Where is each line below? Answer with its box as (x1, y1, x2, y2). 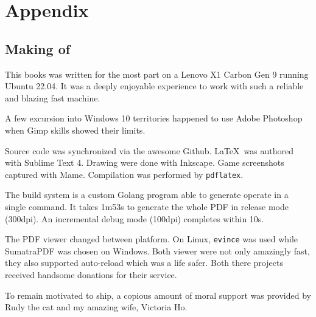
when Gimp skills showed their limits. (5, 123, 146, 136)
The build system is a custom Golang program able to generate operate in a (5, 188, 289, 201)
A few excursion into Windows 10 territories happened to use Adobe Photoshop (5, 112, 303, 124)
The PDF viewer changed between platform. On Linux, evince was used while (5, 233, 298, 245)
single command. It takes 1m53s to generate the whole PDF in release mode (5, 200, 289, 213)
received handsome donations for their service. (5, 268, 177, 281)
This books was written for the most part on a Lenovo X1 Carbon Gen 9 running (5, 67, 309, 80)
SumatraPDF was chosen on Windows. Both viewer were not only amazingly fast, (5, 244, 310, 257)
